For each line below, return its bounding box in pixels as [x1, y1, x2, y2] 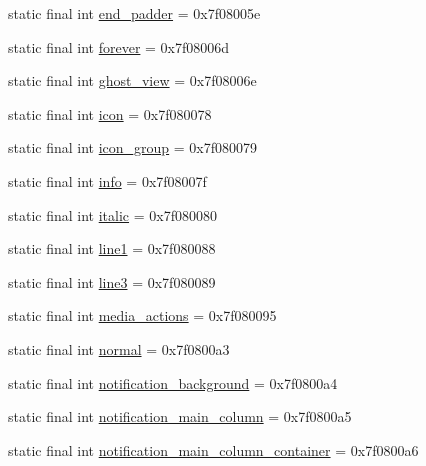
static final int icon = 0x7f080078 [8, 103, 212, 124]
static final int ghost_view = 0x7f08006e [8, 70, 257, 91]
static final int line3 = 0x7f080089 [8, 271, 216, 292]
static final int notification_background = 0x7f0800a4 [8, 372, 338, 393]
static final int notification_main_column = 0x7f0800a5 [8, 406, 352, 427]
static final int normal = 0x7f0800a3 [8, 338, 230, 359]
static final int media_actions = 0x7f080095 [8, 305, 277, 326]
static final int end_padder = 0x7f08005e [8, 3, 261, 23]
